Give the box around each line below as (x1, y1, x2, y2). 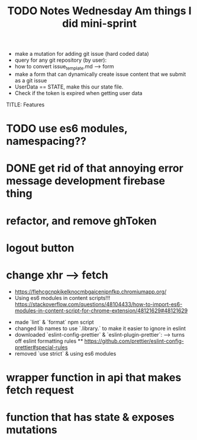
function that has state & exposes (6, 411, 175, 424)
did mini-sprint (62, 17, 137, 30)
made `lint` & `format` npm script (14, 318, 94, 325)
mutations (6, 423, 57, 437)
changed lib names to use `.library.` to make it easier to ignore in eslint (14, 325, 186, 332)
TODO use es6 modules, (6, 122, 128, 135)
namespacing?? (6, 135, 87, 148)
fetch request (6, 383, 74, 397)
